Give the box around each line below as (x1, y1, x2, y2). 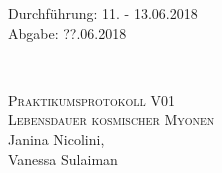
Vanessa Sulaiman (8, 148, 118, 169)
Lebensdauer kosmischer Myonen (8, 109, 215, 130)
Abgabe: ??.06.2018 (8, 22, 127, 43)
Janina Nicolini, (8, 128, 105, 149)
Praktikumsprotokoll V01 (8, 89, 175, 110)
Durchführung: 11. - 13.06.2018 (8, 3, 198, 23)
